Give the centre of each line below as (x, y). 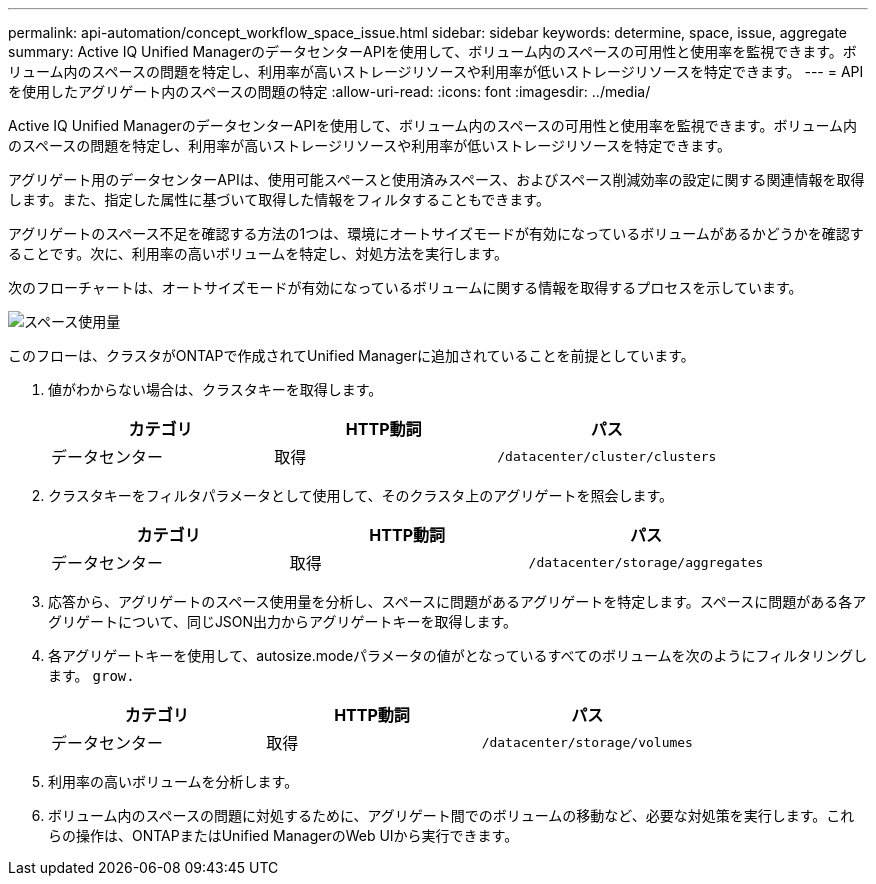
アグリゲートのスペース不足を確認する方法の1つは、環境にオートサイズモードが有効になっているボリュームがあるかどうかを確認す (436, 233)
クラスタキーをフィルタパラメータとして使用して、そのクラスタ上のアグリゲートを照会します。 (361, 495)
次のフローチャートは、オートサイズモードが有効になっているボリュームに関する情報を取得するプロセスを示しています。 (405, 287)
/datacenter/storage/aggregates (646, 562)
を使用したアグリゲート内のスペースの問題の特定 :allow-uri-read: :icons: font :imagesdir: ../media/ (329, 91)
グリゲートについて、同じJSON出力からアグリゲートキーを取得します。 (283, 621)
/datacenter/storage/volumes (587, 742)
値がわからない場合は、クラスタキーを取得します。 (215, 389)
